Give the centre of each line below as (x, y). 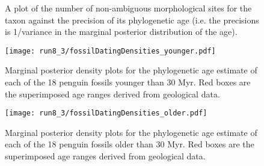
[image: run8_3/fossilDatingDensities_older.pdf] (106, 113)
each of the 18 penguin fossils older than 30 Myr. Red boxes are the (130, 144)
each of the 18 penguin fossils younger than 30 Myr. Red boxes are (128, 82)
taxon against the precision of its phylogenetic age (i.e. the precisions (132, 20)
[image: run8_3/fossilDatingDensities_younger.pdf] (110, 51)
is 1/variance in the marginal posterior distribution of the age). (121, 32)
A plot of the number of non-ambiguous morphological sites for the (128, 8)
